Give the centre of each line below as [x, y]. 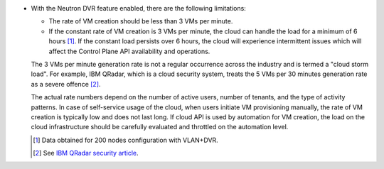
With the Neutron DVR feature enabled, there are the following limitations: [139, 8]
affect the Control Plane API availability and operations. [129, 51]
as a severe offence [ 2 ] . [66, 84]
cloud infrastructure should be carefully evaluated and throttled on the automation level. [160, 127]
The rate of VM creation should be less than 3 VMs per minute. [141, 21]
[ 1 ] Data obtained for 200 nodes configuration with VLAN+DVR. [126, 140]
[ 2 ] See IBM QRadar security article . [86, 153]
